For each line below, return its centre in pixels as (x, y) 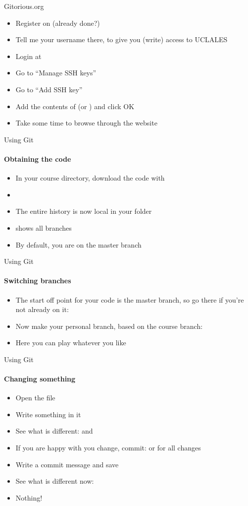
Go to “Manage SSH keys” (56, 73)
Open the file (35, 398)
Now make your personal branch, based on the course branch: (109, 326)
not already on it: (42, 309)
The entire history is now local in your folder (84, 211)
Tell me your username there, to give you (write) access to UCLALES (122, 39)
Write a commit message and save (67, 464)
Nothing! (29, 497)
